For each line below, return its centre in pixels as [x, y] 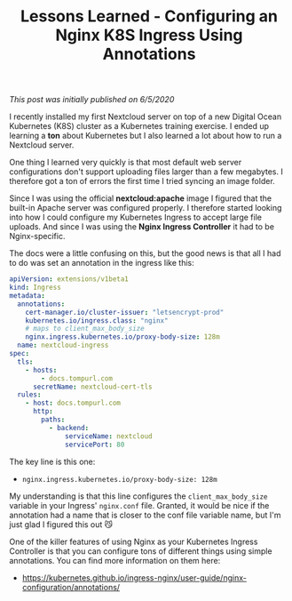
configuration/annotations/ [71, 587]
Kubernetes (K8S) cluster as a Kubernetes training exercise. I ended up [139, 126]
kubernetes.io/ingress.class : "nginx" [97, 321]
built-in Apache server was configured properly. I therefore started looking [146, 208]
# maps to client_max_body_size [85, 329]
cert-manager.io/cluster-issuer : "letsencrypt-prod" [125, 312]
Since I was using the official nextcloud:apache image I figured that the [141, 198]
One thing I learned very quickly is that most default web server [126, 163]
